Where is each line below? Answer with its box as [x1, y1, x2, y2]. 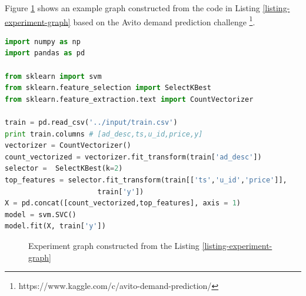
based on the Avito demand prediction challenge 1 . [73, 14, 255, 28]
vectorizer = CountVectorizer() [5, 141, 131, 150]
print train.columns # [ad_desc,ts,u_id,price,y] [5, 129, 203, 138]
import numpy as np [5, 37, 81, 46]
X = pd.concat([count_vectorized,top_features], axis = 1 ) [5, 199, 241, 208]
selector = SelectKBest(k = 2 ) [5, 164, 123, 173]
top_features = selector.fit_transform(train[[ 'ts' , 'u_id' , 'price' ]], [5, 175, 287, 184]
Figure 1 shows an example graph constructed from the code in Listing [5, 2, 260, 14]
